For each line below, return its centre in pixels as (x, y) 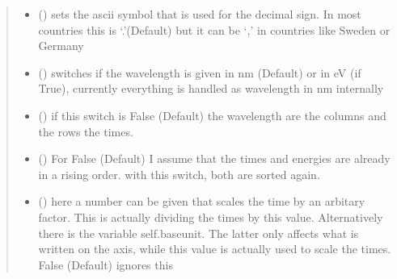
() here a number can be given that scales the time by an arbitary (202, 201)
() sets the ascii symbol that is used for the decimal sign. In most (200, 14)
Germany (61, 46)
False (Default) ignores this (106, 264)
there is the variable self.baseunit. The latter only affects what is (198, 233)
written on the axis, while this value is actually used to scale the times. (215, 249)
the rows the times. (86, 131)
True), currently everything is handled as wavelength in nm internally (211, 88)
